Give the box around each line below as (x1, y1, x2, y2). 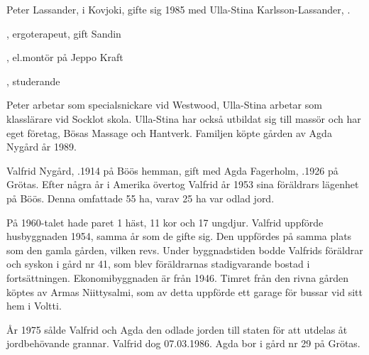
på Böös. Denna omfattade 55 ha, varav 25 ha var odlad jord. (6, 190, 275, 205)
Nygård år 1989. (6, 139, 77, 154)
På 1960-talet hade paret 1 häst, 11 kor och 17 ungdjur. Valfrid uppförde (6, 214, 324, 229)
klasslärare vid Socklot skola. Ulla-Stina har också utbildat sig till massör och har (6, 111, 361, 126)
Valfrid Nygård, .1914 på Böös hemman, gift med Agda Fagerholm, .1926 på (6, 163, 338, 177)
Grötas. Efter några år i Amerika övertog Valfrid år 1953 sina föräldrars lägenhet (6, 177, 359, 192)
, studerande (6, 73, 60, 88)
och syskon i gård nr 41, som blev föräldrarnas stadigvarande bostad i (6, 256, 310, 271)
